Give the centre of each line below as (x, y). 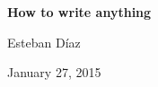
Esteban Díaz (44, 42)
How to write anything (79, 12)
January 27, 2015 (54, 72)
